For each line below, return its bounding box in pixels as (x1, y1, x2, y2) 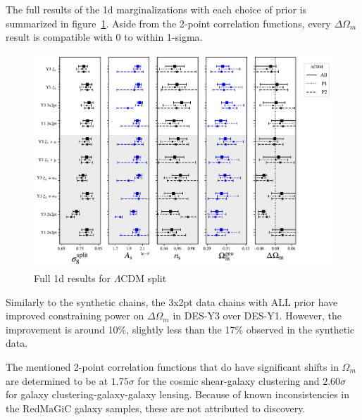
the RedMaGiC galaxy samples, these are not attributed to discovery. (6, 400, 306, 415)
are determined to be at (6, 373, 108, 388)
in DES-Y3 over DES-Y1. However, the (173, 308, 342, 323)
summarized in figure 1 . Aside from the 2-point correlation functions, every (6, 15, 331, 30)
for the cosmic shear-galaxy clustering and (137, 373, 320, 388)
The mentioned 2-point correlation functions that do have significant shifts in (6, 359, 339, 374)
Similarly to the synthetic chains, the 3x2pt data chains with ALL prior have (6, 294, 338, 309)
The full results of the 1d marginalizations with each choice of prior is (6, 2, 307, 16)
